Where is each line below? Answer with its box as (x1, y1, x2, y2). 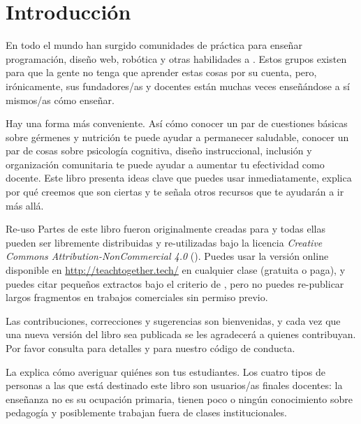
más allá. (6, 198, 44, 212)
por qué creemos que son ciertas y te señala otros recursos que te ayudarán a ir (6, 184, 344, 199)
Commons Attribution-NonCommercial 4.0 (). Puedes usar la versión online (6, 249, 329, 263)
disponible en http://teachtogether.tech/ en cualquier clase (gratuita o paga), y (6, 263, 346, 277)
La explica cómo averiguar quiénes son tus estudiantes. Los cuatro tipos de (6, 364, 325, 379)
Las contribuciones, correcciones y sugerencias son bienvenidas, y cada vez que (6, 313, 341, 328)
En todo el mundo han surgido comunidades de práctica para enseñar (6, 38, 302, 52)
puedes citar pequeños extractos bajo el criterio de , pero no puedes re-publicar (6, 276, 344, 291)
